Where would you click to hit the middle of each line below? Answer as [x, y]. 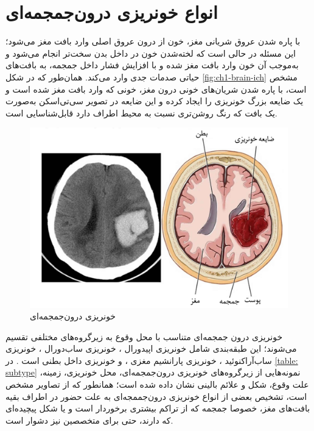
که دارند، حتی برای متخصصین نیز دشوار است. [89, 420]
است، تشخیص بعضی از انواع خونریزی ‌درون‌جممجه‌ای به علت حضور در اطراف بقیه [156, 396]
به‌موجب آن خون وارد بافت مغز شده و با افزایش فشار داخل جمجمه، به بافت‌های [152, 65]
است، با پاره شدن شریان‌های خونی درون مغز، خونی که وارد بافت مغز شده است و [156, 89]
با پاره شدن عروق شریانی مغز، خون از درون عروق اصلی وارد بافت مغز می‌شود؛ [153, 41]
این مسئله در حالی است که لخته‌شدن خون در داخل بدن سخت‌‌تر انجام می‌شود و [151, 53]
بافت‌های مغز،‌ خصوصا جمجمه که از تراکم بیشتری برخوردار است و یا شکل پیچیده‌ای [158, 408]
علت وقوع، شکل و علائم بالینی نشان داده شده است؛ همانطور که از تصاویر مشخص [157, 384]
